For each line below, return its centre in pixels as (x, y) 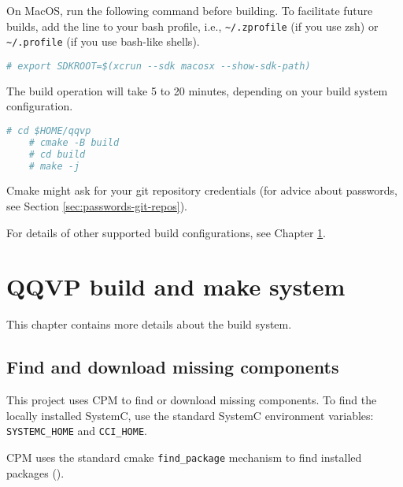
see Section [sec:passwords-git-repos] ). (97, 206)
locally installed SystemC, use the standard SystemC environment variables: (190, 415)
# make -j (54, 166)
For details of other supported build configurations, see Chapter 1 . (166, 232)
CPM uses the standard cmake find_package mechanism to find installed (184, 457)
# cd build (57, 154)
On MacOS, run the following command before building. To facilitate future (190, 10)
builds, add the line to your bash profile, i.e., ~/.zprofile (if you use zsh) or (192, 26)
